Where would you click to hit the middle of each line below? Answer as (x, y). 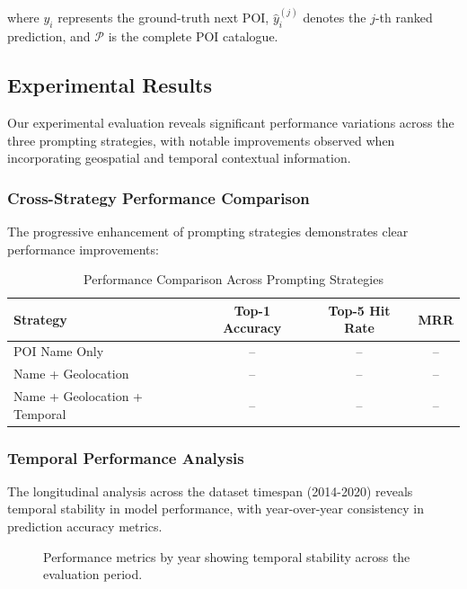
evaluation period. (93, 574)
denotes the (335, 18)
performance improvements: (83, 249)
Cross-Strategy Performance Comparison (159, 197)
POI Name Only (59, 351)
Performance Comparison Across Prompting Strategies (233, 279)
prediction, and (49, 36)
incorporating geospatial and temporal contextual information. (179, 158)
